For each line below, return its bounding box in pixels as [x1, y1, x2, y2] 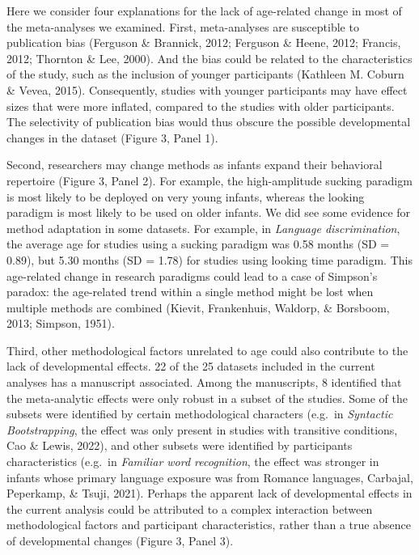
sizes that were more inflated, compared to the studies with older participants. [6, 97, 395, 114]
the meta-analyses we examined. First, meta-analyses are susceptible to [6, 18, 359, 35]
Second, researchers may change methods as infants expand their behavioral [6, 156, 383, 173]
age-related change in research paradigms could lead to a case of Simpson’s [6, 267, 378, 284]
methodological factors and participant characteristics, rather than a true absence [6, 516, 411, 533]
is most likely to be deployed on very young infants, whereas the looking [6, 188, 365, 205]
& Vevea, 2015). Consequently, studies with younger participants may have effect [6, 81, 408, 98]
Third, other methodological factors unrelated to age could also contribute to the [6, 341, 408, 358]
